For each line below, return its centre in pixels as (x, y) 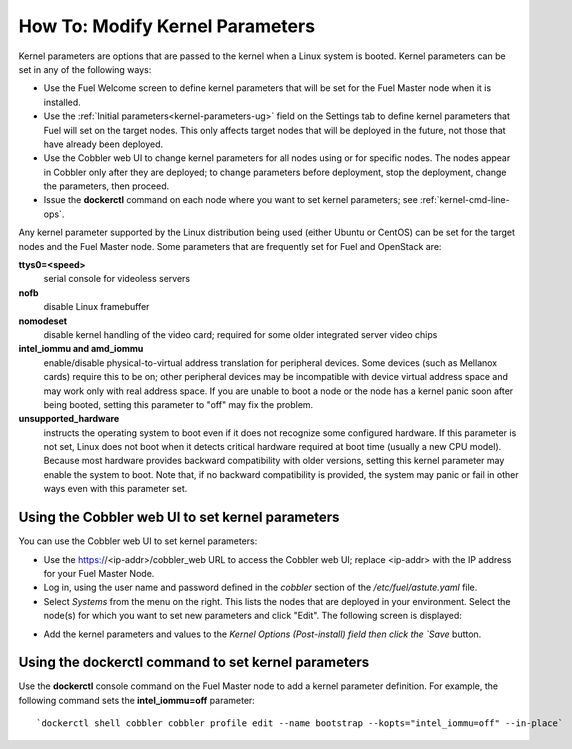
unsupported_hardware (69, 419)
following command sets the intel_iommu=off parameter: (136, 700)
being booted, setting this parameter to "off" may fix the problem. (178, 404)
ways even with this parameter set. (115, 489)
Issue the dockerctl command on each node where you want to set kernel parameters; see (231, 200)
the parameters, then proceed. (106, 186)
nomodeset (43, 321)
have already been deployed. (103, 144)
